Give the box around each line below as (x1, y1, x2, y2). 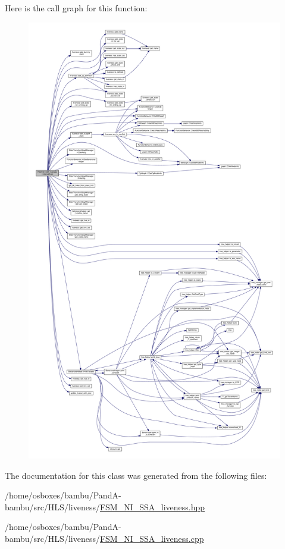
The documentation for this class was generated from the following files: (5, 469, 267, 481)
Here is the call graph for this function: (5, 2, 148, 14)
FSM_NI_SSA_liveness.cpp (99, 532, 204, 544)
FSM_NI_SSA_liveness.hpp (99, 500, 205, 513)
